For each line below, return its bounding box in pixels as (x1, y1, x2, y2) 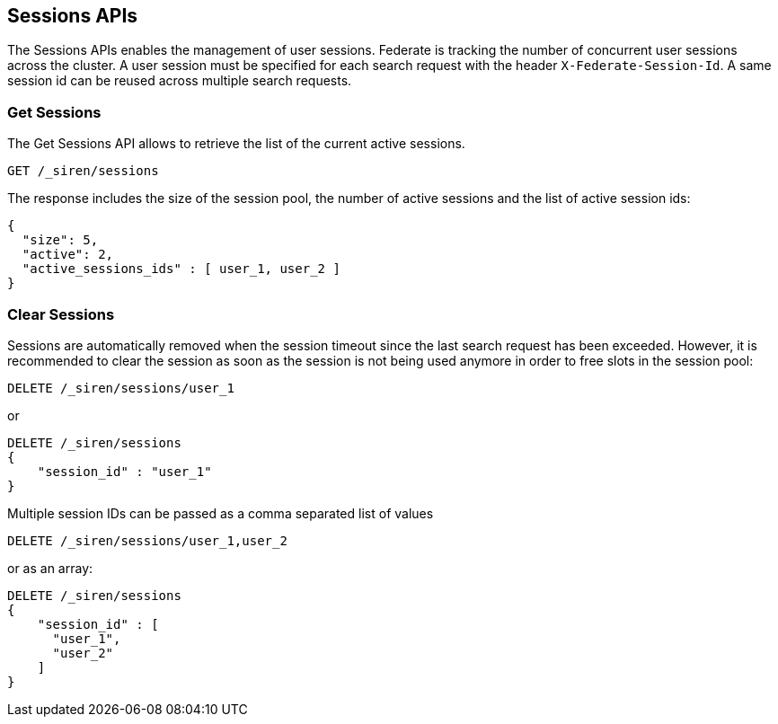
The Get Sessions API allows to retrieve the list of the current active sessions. (7, 136, 465, 152)
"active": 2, (22, 247, 114, 262)
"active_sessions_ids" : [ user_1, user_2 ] (22, 261, 340, 277)
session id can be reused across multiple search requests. (7, 73, 352, 89)
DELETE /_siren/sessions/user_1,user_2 (7, 533, 287, 548)
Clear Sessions (7, 305, 115, 323)
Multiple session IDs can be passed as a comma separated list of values (7, 505, 434, 521)
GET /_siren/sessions (7, 163, 159, 179)
